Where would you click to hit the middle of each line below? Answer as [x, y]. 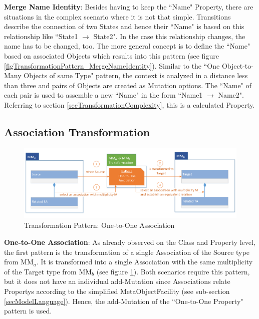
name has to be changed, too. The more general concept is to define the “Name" [127, 46]
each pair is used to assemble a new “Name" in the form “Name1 [103, 95]
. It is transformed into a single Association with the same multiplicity [145, 262]
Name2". [231, 95]
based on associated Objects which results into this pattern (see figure [111, 55]
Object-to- [237, 65]
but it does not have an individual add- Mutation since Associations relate [117, 281]
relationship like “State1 [41, 36]
